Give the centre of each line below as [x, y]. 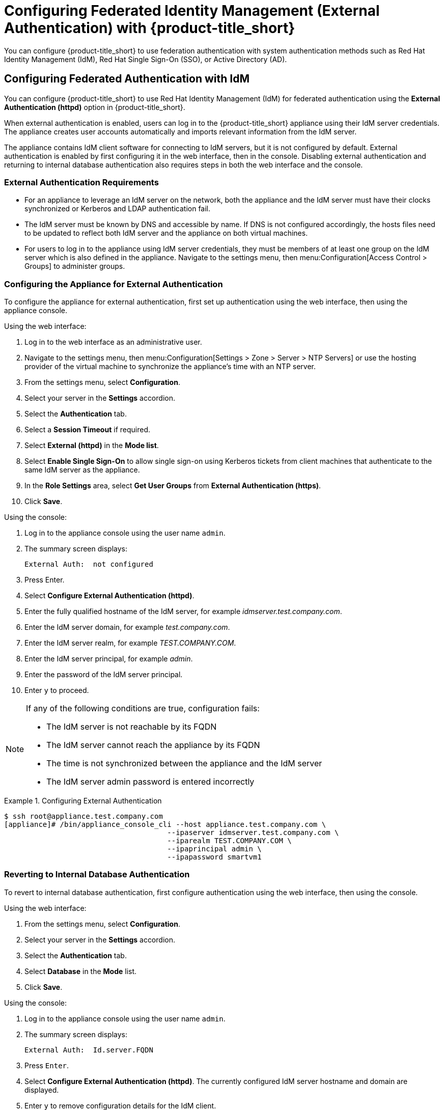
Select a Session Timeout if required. [88, 430]
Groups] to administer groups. [75, 266]
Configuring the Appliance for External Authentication [114, 284]
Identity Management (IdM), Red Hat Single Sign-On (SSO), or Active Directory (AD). [146, 59]
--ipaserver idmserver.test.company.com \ [253, 833]
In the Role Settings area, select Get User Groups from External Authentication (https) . [173, 486]
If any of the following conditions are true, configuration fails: [143, 709]
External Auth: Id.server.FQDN [89, 1050]
